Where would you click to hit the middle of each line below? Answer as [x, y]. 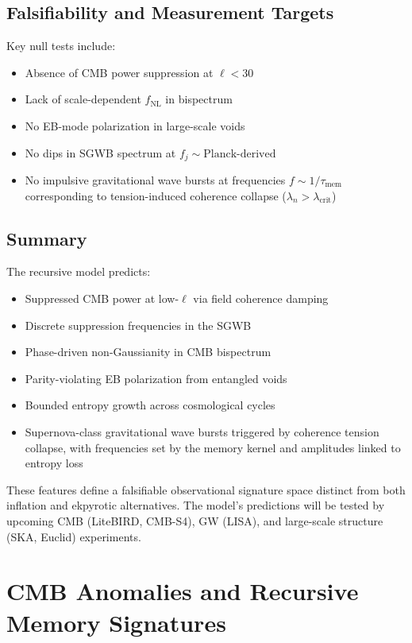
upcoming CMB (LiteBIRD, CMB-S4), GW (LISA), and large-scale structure [195, 520]
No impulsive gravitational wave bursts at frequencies [155, 180]
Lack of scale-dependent [83, 99]
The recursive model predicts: [79, 271]
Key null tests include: [61, 46]
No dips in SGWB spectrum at [100, 152]
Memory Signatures [116, 622]
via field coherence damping [261, 298]
